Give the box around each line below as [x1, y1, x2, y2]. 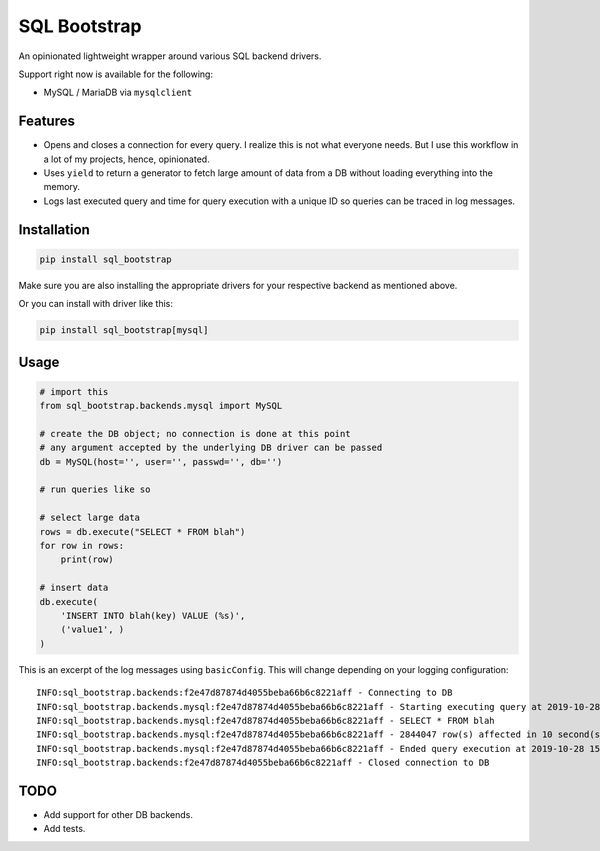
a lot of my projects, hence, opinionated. [43, 153, 210, 165]
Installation [18, 221, 90, 238]
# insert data [39, 582, 109, 594]
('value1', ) [60, 624, 125, 635]
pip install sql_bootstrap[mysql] [39, 325, 209, 336]
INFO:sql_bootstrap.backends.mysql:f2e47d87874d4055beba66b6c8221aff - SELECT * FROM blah [36, 715, 495, 726]
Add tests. [43, 823, 86, 835]
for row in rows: [39, 540, 125, 552]
